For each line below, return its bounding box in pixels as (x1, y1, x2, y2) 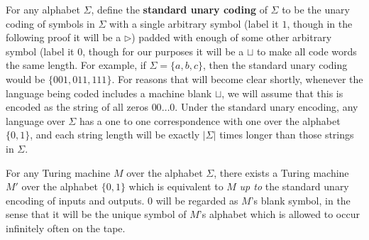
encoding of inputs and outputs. (6, 192, 145, 207)
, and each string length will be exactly (30, 127, 200, 142)
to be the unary (282, 2, 350, 16)
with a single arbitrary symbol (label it (109, 16, 279, 31)
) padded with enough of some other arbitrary (131, 30, 332, 45)
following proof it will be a (6, 30, 121, 45)
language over (6, 113, 65, 128)
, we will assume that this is (221, 85, 343, 100)
